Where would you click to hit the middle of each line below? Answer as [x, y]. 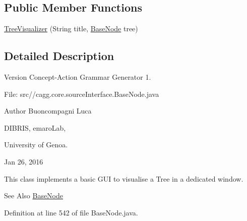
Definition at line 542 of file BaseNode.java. [71, 212]
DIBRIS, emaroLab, [35, 127]
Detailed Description [59, 56]
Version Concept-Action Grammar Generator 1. [78, 77]
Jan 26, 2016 [24, 161]
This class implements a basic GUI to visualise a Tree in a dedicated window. [124, 178]
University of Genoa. [36, 145]
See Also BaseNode [34, 196]
